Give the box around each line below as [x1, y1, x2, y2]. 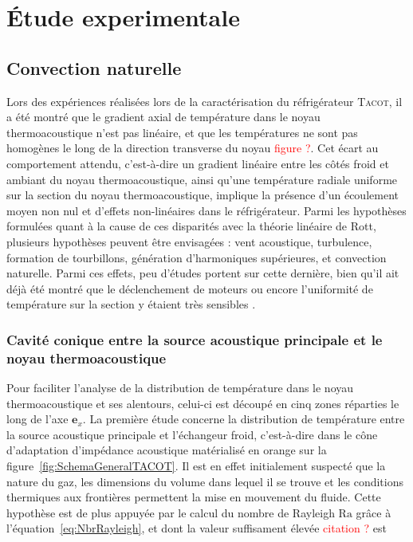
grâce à [356, 504, 391, 520]
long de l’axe [6, 410, 69, 427]
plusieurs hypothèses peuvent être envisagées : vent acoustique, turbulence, [6, 233, 372, 249]
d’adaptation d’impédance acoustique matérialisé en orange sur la [6, 442, 327, 458]
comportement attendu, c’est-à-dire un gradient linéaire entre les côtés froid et [6, 155, 389, 171]
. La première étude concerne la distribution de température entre [82, 410, 405, 427]
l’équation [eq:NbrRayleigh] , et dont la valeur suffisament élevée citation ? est [6, 520, 387, 536]
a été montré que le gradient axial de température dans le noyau [6, 108, 321, 125]
